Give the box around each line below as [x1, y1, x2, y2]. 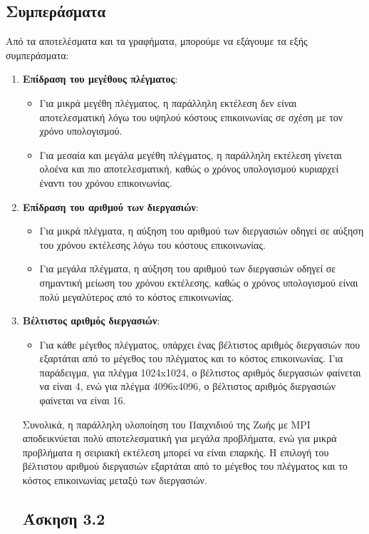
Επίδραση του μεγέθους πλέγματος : [22, 71, 178, 86]
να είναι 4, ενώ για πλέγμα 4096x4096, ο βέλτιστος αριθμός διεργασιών [39, 379, 336, 394]
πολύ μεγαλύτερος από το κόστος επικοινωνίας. [39, 289, 234, 304]
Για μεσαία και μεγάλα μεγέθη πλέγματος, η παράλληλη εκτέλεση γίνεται [39, 147, 342, 162]
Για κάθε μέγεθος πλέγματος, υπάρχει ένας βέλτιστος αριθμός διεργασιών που [39, 337, 360, 351]
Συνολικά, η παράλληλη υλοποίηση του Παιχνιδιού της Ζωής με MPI [22, 416, 311, 431]
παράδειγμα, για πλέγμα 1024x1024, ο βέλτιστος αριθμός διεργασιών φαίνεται [39, 364, 361, 379]
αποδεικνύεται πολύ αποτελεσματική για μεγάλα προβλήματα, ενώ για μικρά [22, 431, 337, 446]
